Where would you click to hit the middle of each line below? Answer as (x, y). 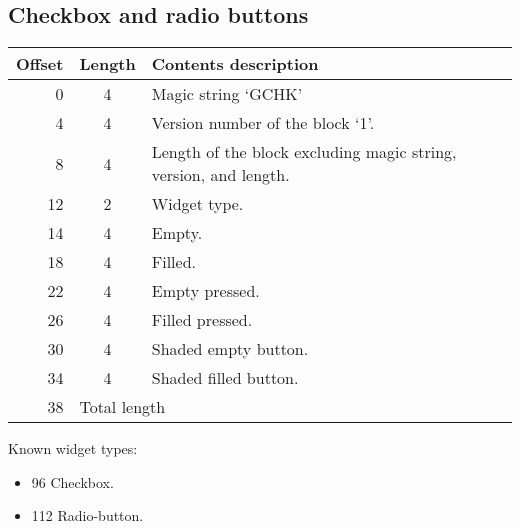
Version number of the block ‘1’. (263, 123)
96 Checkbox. (72, 481)
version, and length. (220, 175)
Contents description (235, 64)
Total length (122, 407)
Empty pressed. (205, 291)
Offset (40, 64)
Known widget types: (73, 448)
